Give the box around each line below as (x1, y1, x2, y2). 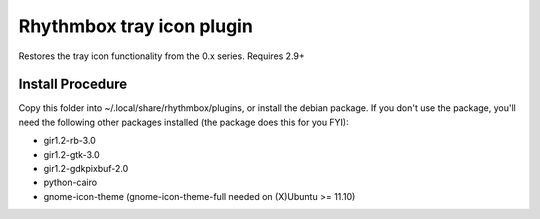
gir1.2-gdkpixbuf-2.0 (43, 163, 129, 175)
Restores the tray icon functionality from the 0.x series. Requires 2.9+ (18, 50, 305, 62)
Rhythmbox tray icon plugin (18, 15, 254, 37)
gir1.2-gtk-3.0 (43, 148, 100, 160)
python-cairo (43, 176, 98, 189)
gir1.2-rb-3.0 (43, 135, 97, 147)
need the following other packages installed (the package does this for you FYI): (18, 116, 349, 128)
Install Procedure (18, 76, 128, 93)
